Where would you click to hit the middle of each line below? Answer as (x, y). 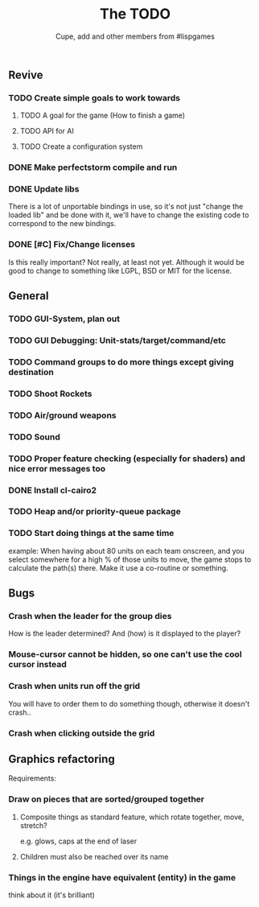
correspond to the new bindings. (62, 224)
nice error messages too (57, 468)
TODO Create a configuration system (81, 146)
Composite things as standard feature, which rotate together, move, (132, 817)
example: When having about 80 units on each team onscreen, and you (127, 550)
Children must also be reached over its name (94, 856)
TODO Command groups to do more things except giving (121, 361)
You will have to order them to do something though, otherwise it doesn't (129, 703)
